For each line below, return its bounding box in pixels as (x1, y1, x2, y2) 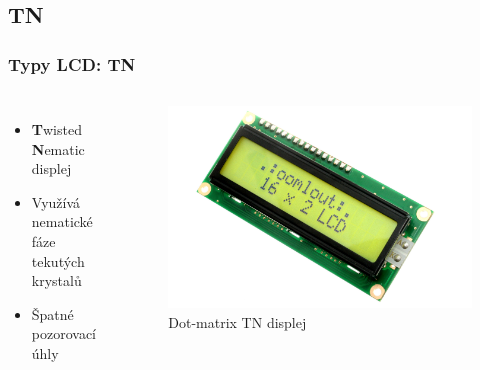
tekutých (31, 250, 85, 271)
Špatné (31, 303, 74, 324)
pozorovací (31, 323, 97, 344)
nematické (31, 211, 93, 232)
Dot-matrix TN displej (168, 311, 307, 332)
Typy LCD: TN (8, 51, 136, 76)
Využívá (31, 191, 81, 212)
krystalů (31, 270, 82, 291)
